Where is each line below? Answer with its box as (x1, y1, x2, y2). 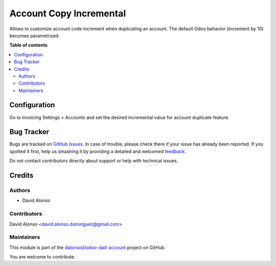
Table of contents (9, 42, 48, 48)
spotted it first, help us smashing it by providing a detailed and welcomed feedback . (9, 148, 187, 154)
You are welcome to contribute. (9, 254, 76, 260)
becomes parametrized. (9, 32, 60, 38)
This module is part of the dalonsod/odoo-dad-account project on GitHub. (9, 244, 166, 251)
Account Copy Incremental (9, 8, 126, 19)
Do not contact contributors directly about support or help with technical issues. (9, 158, 178, 164)
